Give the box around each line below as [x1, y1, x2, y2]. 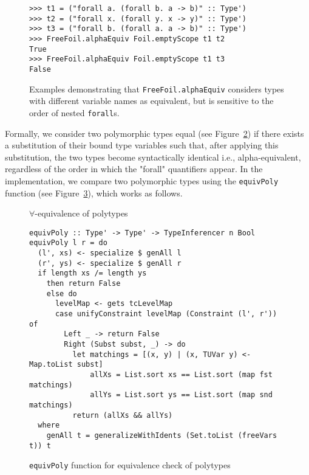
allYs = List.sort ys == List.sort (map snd [90, 390, 273, 400]
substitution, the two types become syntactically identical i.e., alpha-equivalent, [5, 150, 301, 163]
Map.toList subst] [29, 360, 103, 369]
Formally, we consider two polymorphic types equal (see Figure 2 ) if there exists [5, 127, 304, 139]
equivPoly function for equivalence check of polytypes [29, 459, 231, 471]
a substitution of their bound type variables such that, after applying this [5, 139, 279, 151]
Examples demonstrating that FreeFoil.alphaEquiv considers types [29, 82, 284, 95]
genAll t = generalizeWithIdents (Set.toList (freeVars [46, 431, 277, 440]
